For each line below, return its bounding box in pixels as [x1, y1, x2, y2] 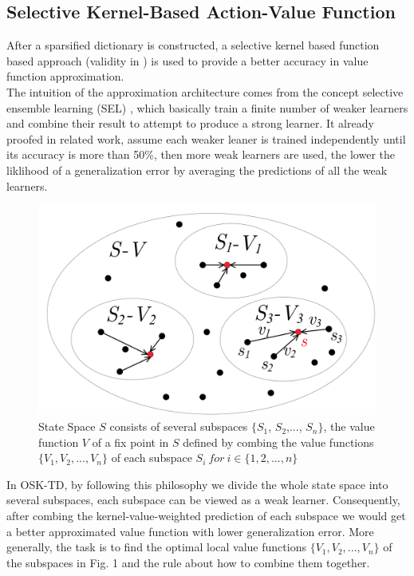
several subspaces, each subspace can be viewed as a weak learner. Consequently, [6, 491, 400, 508]
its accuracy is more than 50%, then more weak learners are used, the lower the [6, 146, 396, 163]
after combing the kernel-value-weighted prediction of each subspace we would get [6, 507, 406, 524]
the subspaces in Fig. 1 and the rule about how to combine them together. [6, 554, 370, 570]
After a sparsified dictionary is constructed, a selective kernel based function [6, 37, 380, 53]
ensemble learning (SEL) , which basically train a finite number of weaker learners [6, 99, 408, 116]
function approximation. [6, 68, 124, 85]
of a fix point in [92, 433, 169, 450]
